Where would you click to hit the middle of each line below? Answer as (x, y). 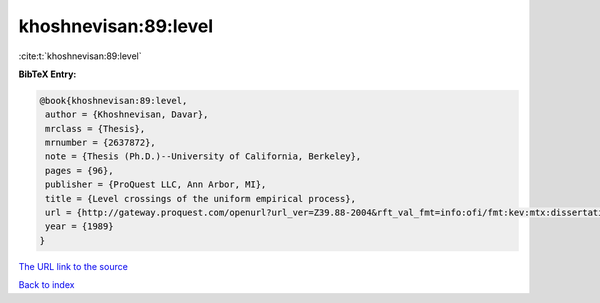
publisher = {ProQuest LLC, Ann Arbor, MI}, (156, 184)
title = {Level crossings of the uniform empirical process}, (201, 198)
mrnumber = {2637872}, (101, 143)
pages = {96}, (79, 170)
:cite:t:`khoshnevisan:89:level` (80, 56)
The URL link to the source (73, 266)
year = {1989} (79, 226)
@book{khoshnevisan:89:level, (113, 100)
